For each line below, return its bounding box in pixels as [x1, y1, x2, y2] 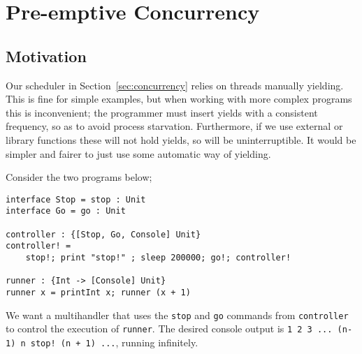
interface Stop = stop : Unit [6, 194, 146, 205]
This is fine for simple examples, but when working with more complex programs [6, 91, 352, 106]
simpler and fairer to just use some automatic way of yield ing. [6, 146, 271, 161]
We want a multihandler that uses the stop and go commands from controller [6, 307, 349, 322]
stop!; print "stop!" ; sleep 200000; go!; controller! [25, 253, 291, 263]
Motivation [6, 45, 87, 66]
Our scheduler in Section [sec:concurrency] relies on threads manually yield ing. [6, 78, 344, 92]
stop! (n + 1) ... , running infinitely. [30, 334, 198, 349]
